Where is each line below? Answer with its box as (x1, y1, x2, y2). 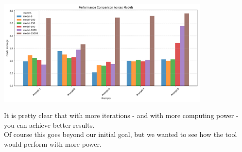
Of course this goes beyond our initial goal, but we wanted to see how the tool (4, 129, 237, 139)
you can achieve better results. (4, 119, 95, 130)
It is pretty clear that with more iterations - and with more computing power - (4, 110, 239, 120)
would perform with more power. (4, 138, 102, 149)
